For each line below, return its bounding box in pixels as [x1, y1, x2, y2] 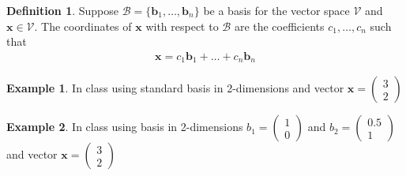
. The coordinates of [34, 17, 132, 34]
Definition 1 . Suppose [6, 2, 119, 18]
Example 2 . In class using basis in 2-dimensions [6, 118, 243, 135]
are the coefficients [234, 17, 325, 34]
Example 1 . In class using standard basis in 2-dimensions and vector [6, 80, 344, 96]
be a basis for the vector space [203, 2, 350, 18]
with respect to [145, 17, 219, 34]
